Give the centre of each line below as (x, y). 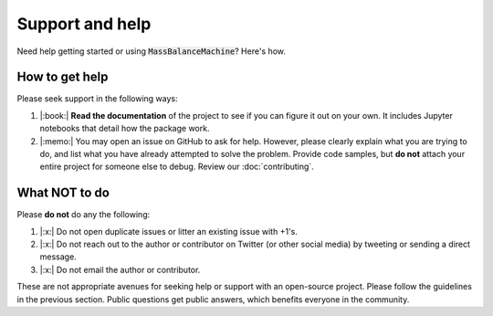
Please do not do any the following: (84, 215)
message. (58, 257)
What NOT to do (63, 193)
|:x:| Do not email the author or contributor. (120, 269)
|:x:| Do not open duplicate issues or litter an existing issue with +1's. (169, 231)
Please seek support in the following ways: (97, 99)
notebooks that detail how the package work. (125, 129)
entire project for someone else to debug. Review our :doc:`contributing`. (177, 167)
